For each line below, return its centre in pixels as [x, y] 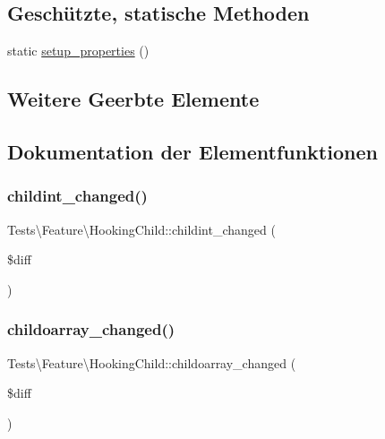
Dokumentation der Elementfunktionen [192, 151]
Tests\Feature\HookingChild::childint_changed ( [141, 229]
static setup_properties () [78, 51]
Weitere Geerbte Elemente [133, 99]
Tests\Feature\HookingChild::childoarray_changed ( [152, 362]
